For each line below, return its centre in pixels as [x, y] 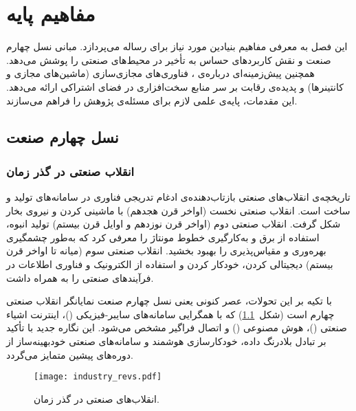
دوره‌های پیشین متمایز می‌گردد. [70, 354]
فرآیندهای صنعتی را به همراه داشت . [80, 277]
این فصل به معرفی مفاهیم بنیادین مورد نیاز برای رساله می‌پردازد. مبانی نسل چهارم [177, 46]
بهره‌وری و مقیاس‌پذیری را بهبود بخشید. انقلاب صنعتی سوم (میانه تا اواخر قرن [166, 251]
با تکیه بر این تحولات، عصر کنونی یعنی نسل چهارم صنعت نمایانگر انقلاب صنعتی [169, 301]
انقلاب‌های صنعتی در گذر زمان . [97, 398]
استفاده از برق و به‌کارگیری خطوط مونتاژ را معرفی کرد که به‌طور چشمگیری [163, 237]
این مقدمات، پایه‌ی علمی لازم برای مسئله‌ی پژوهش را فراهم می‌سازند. [152, 100]
